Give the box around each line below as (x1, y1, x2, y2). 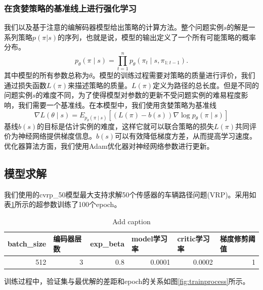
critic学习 (177, 233, 210, 244)
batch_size (8, 238, 47, 249)
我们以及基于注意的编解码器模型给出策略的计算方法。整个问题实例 (4, 22, 224, 32)
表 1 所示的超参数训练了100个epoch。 (4, 199, 121, 210)
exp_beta (90, 238, 124, 249)
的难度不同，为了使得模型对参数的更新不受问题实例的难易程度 (35, 90, 241, 100)
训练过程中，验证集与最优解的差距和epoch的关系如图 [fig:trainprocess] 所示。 (4, 275, 250, 286)
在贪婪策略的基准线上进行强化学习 (4, 2, 137, 14)
